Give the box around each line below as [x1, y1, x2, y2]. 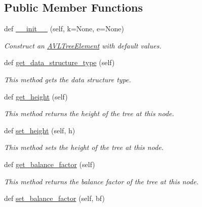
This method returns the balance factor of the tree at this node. [4, 176, 198, 186]
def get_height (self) [4, 91, 68, 101]
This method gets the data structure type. [4, 74, 131, 84]
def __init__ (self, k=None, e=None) [4, 23, 124, 34]
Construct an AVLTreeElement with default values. [4, 40, 161, 50]
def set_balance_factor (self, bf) [4, 193, 105, 203]
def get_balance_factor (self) [4, 159, 95, 169]
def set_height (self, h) [4, 125, 75, 135]
